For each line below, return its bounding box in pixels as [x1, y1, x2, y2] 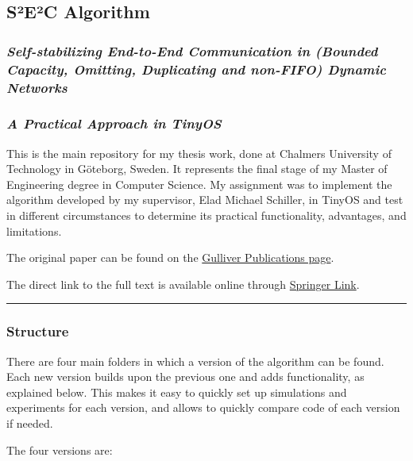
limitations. [6, 222, 62, 239]
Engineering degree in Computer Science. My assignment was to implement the [6, 175, 392, 192]
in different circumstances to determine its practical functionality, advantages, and [6, 207, 407, 224]
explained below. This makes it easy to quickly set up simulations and [6, 383, 347, 400]
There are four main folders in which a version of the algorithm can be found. [6, 352, 384, 369]
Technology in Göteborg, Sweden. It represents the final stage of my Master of [6, 160, 388, 177]
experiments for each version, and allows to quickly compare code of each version [6, 399, 400, 416]
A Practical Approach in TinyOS [6, 113, 222, 133]
